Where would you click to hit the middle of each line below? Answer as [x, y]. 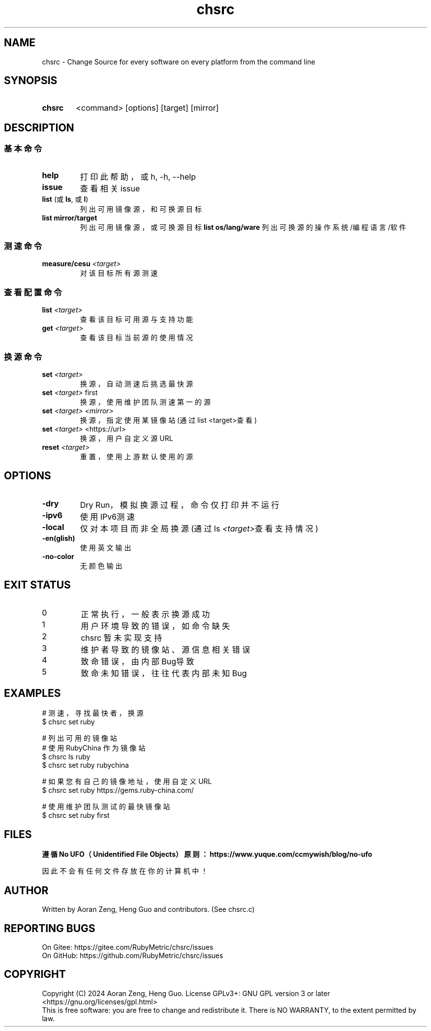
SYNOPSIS [31, 81]
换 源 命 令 [23, 357]
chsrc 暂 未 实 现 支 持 [122, 638]
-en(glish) [59, 538]
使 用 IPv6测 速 [107, 516]
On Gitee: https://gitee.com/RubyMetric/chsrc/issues [128, 947]
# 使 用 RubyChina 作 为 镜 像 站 [94, 748]
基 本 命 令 [23, 149]
